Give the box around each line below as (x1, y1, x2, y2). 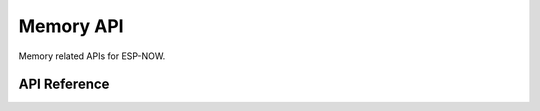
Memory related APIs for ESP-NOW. (18, 50, 166, 62)
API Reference (18, 76, 110, 93)
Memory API (18, 15, 124, 37)
